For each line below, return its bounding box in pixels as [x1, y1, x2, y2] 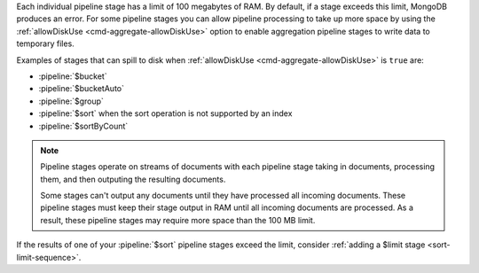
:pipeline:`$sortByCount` [38, 121, 129, 131]
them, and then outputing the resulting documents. [40, 174, 226, 184]
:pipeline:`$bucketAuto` [38, 83, 124, 94]
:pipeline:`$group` [38, 96, 104, 106]
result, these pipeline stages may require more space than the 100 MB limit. [40, 214, 316, 225]
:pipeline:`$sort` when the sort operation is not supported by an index [38, 108, 293, 119]
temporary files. [16, 38, 75, 49]
